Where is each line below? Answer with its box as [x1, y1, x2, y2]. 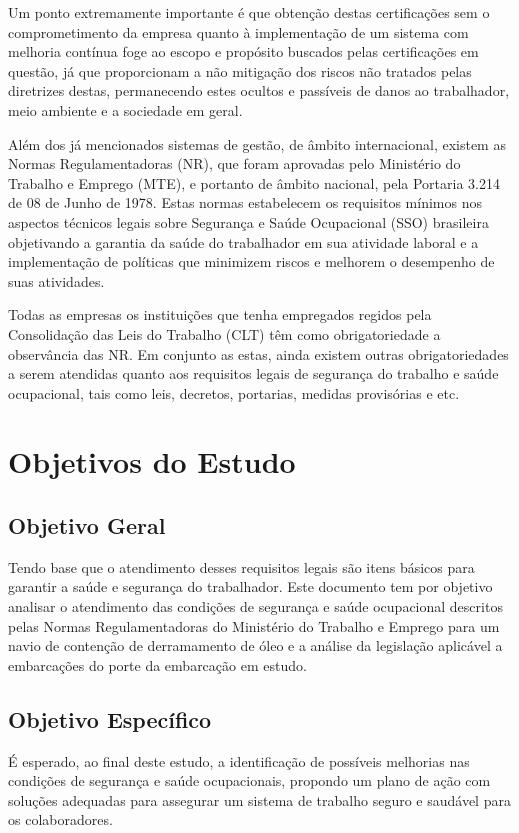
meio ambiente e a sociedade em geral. [8, 99, 243, 120]
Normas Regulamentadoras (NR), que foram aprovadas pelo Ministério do [8, 153, 461, 174]
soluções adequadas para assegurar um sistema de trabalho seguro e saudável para [8, 789, 511, 810]
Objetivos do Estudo [8, 441, 296, 482]
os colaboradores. [8, 809, 113, 830]
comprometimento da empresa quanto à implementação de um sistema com [8, 21, 469, 42]
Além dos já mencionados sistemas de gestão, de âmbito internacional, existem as [8, 133, 506, 154]
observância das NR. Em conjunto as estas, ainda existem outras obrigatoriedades [8, 343, 509, 364]
